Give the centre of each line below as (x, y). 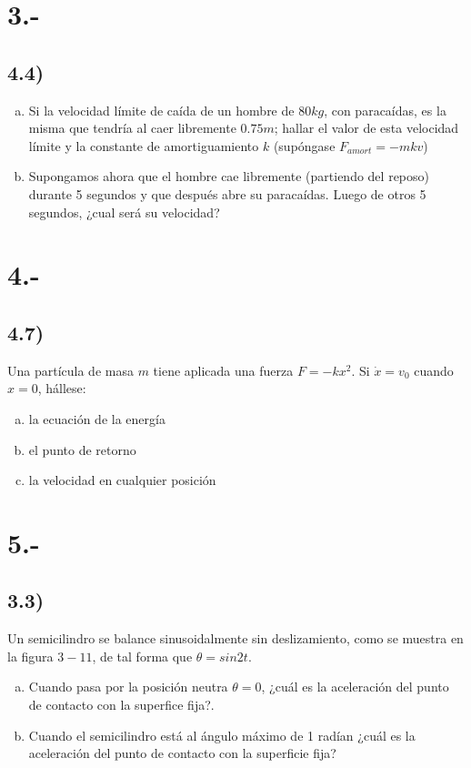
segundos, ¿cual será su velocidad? (124, 212)
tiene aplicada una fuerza (223, 370)
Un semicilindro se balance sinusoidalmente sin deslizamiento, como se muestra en (235, 638)
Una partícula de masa (70, 370)
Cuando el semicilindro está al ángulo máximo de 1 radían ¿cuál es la (222, 735)
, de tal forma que (142, 656)
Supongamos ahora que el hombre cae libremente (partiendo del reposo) (229, 176)
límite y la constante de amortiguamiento (144, 145)
